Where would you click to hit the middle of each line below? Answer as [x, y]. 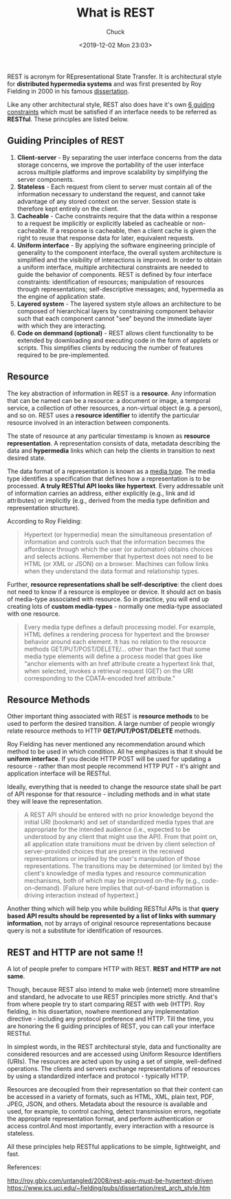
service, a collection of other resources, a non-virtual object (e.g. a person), [114, 408]
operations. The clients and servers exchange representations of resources [114, 1069]
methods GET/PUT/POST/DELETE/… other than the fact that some [117, 649]
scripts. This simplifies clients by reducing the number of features [110, 347]
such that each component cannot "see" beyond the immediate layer [114, 318]
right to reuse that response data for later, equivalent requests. [106, 238]
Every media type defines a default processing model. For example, [120, 627]
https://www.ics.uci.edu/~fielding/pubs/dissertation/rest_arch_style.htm [109, 1188]
